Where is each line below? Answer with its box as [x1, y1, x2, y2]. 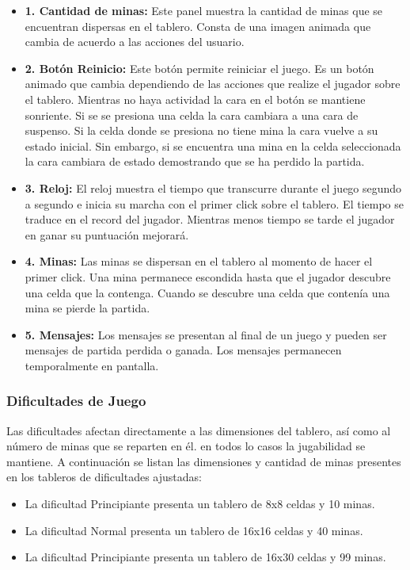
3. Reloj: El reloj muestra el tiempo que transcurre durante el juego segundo [25, 179, 402, 196]
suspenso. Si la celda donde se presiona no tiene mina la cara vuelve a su [25, 122, 378, 139]
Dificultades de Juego [6, 391, 146, 411]
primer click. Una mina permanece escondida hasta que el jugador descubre [25, 268, 391, 285]
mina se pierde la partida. [25, 300, 150, 316]
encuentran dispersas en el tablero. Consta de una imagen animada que [25, 17, 371, 34]
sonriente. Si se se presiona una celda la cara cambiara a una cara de [25, 106, 359, 123]
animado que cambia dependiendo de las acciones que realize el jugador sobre [25, 75, 401, 92]
